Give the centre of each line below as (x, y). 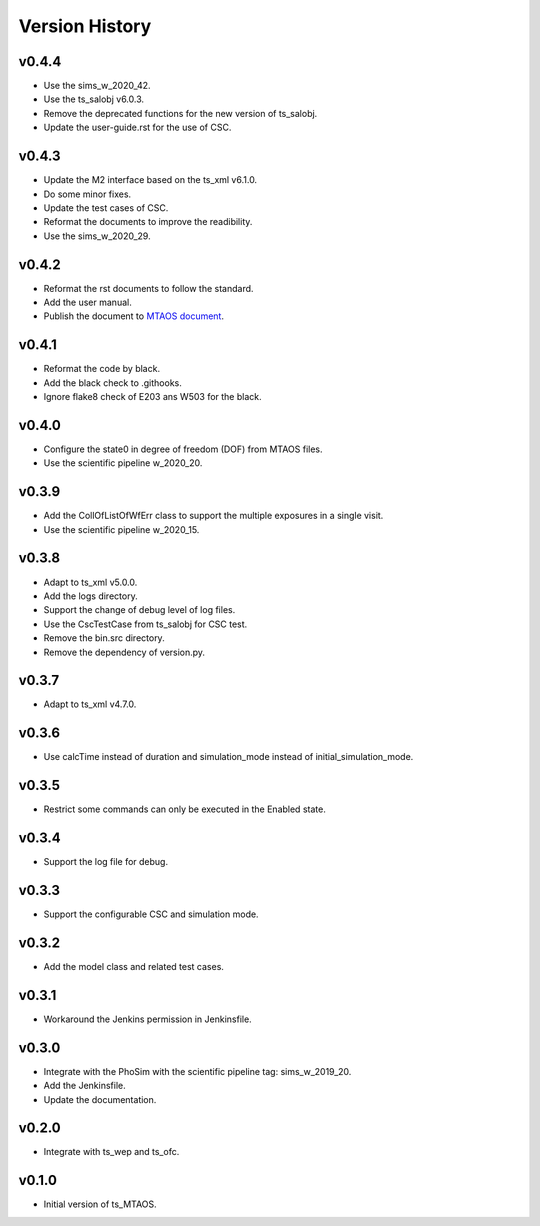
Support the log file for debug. (106, 862)
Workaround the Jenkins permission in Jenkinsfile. (147, 1019)
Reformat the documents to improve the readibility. (148, 222)
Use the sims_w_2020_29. (97, 236)
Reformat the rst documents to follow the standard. (148, 288)
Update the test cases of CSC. (106, 207)
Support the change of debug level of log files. (139, 610)
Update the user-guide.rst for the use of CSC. (137, 127)
